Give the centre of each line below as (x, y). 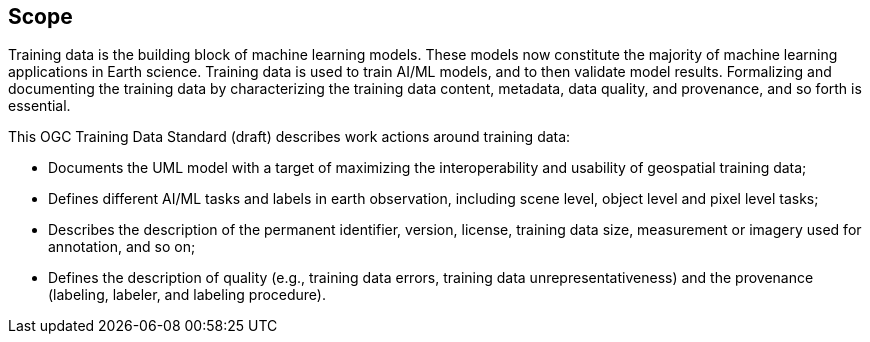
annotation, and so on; (122, 247)
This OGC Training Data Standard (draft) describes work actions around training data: (289, 137)
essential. (39, 106)
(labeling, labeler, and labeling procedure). (187, 295)
